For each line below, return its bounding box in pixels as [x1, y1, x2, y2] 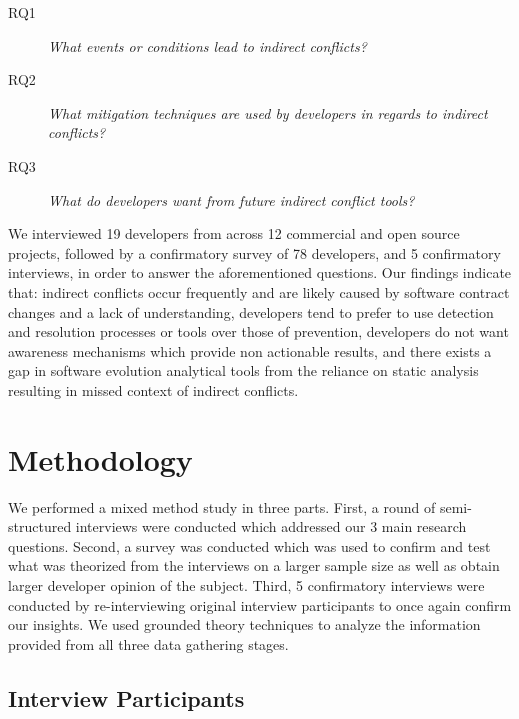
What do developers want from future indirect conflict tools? [48, 189, 415, 210]
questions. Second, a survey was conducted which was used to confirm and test [8, 535, 491, 556]
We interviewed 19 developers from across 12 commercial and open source [8, 223, 460, 244]
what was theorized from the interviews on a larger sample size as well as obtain [8, 555, 500, 576]
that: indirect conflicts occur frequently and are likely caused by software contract [8, 281, 510, 302]
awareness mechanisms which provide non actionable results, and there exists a [8, 340, 492, 361]
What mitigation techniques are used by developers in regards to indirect [48, 102, 488, 123]
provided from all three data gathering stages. [8, 633, 289, 654]
